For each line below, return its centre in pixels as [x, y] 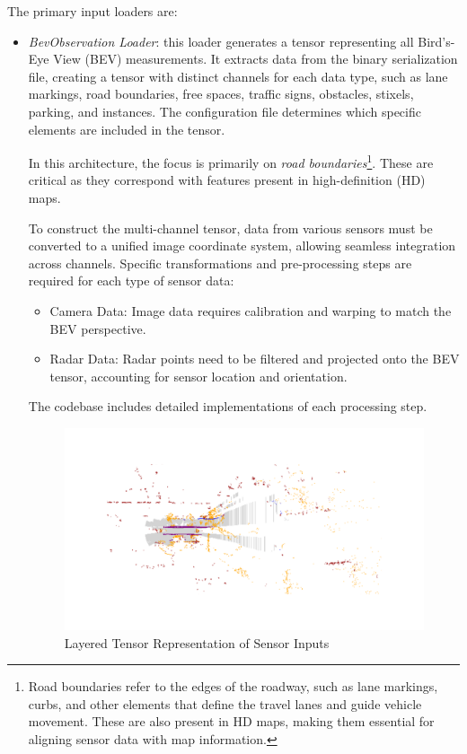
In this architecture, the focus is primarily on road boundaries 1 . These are [231, 161]
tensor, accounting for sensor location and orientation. [198, 376]
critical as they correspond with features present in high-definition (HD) [227, 180]
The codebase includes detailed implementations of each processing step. [228, 406]
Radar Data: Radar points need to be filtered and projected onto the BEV [255, 359]
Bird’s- [436, 41]
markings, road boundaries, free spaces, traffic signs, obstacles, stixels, [221, 94]
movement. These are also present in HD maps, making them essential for [231, 721]
